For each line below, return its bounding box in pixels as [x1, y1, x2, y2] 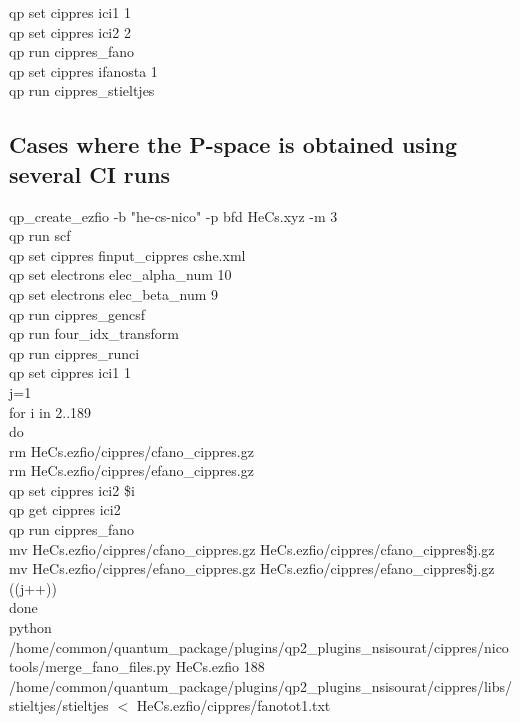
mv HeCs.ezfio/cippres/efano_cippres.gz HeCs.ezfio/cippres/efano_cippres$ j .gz [9, 558, 495, 579]
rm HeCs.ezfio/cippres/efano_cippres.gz [9, 460, 254, 481]
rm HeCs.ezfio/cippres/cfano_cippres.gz [9, 440, 254, 461]
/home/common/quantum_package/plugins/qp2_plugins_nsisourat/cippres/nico [9, 636, 509, 657]
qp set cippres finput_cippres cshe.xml [9, 244, 246, 265]
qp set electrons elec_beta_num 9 [9, 283, 218, 304]
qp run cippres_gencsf [9, 303, 145, 324]
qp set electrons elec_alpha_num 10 [9, 264, 232, 285]
